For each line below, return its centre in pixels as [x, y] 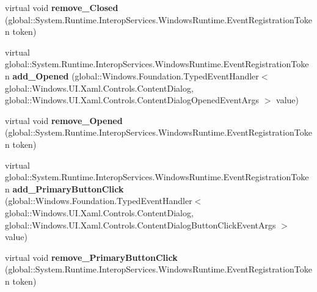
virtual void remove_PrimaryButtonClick [91, 257]
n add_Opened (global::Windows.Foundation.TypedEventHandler [132, 75]
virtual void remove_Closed [62, 7]
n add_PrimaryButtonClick [64, 188]
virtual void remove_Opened [64, 120]
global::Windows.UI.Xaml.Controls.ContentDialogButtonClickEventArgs [140, 224]
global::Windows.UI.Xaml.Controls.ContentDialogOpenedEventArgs [132, 100]
